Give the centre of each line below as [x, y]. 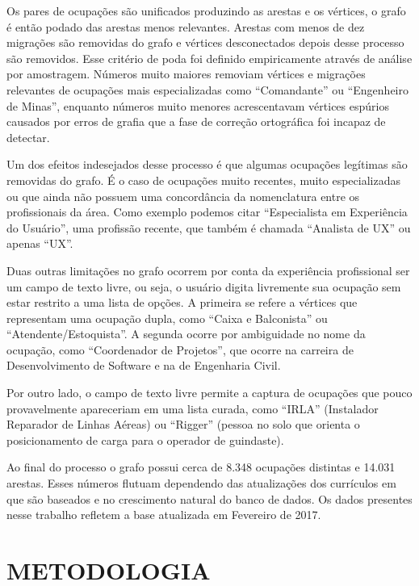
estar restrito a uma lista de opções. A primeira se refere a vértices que [182, 302]
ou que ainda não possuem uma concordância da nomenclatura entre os [183, 196]
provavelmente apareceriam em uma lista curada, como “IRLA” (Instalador [193, 408]
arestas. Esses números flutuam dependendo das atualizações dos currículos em [201, 483]
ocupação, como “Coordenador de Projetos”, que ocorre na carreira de [180, 349]
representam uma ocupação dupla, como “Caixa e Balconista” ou [167, 318]
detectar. [28, 137]
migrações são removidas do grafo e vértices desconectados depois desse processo [205, 42]
